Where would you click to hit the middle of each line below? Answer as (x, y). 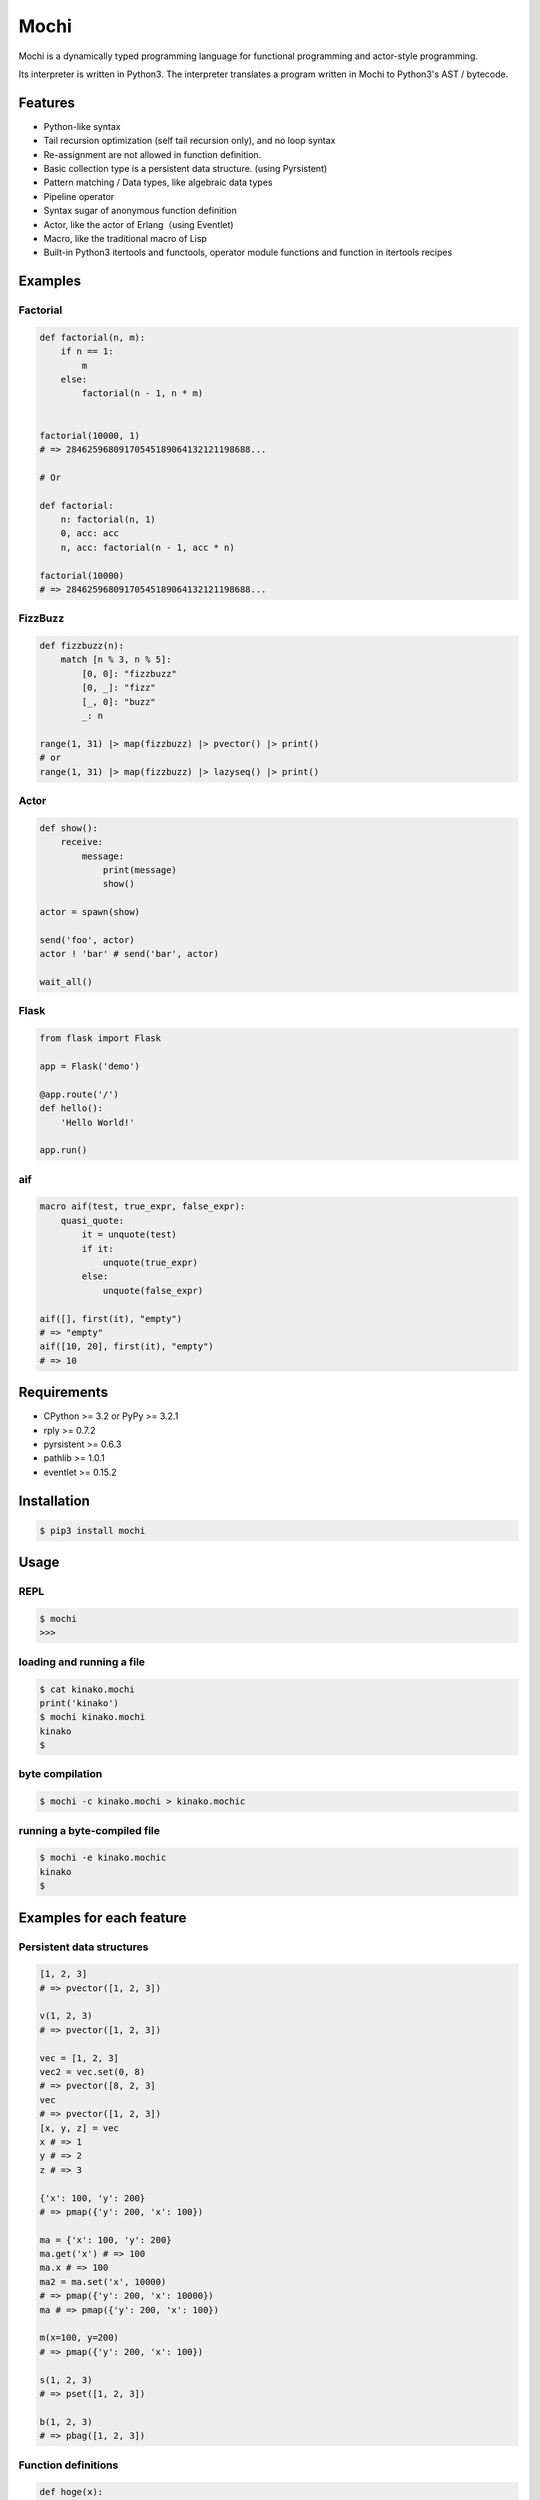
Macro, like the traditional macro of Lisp (125, 238)
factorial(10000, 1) (89, 435)
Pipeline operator (79, 196)
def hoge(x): (71, 2492)
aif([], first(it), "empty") (111, 1318)
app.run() (63, 1150)
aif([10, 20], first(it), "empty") (126, 1346)
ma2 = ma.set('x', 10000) (103, 2281)
